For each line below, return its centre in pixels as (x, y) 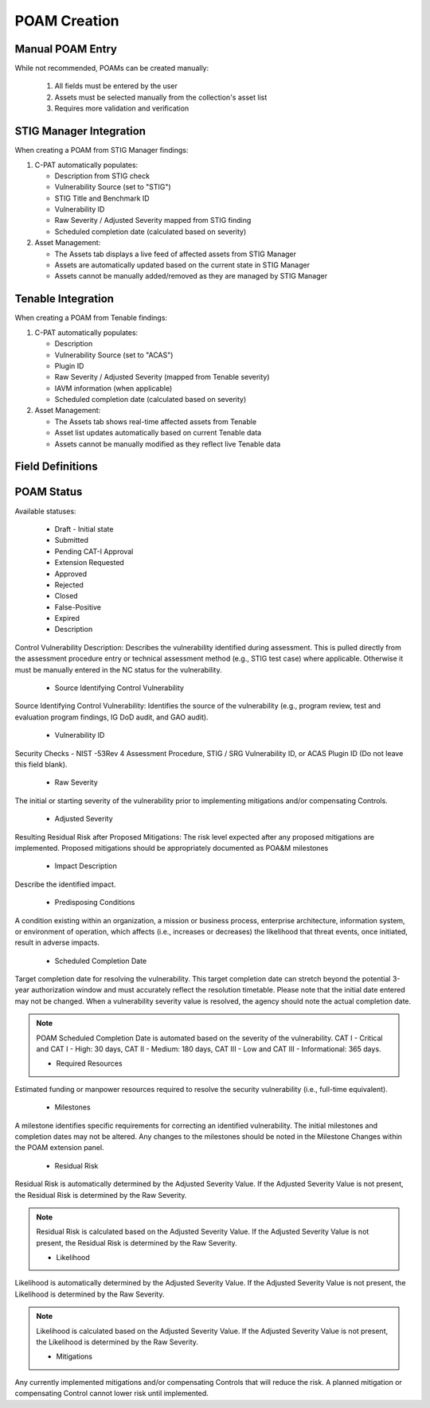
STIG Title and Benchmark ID (102, 198)
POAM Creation (67, 21)
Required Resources (89, 1063)
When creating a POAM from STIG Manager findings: (102, 150)
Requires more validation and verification (122, 108)
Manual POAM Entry (66, 49)
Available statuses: (45, 511)
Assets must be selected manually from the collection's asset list (161, 97)
